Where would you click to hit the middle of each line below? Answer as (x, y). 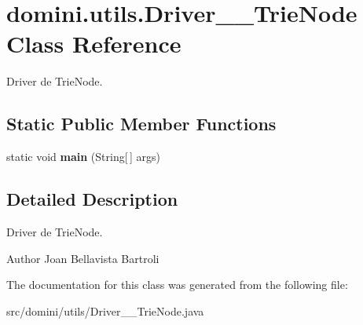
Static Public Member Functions (141, 124)
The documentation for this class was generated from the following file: (177, 285)
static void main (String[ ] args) (83, 157)
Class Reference (94, 44)
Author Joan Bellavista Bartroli (83, 258)
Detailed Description (92, 199)
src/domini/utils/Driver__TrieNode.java (105, 310)
